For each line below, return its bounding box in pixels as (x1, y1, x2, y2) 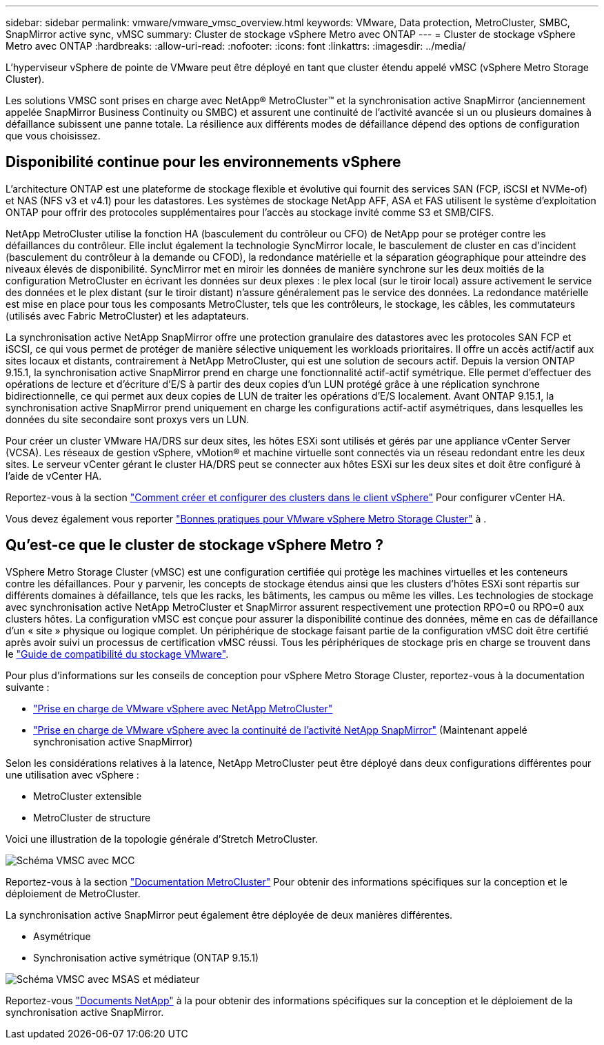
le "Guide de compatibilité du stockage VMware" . (6, 647, 229, 660)
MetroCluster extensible (33, 790, 142, 802)
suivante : (6, 681, 50, 693)
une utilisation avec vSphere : (6, 768, 139, 781)
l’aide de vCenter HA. (6, 469, 102, 482)
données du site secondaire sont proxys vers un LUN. (6, 413, 250, 425)
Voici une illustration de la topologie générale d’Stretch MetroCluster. (6, 832, 318, 845)
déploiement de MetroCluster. (6, 887, 141, 899)
